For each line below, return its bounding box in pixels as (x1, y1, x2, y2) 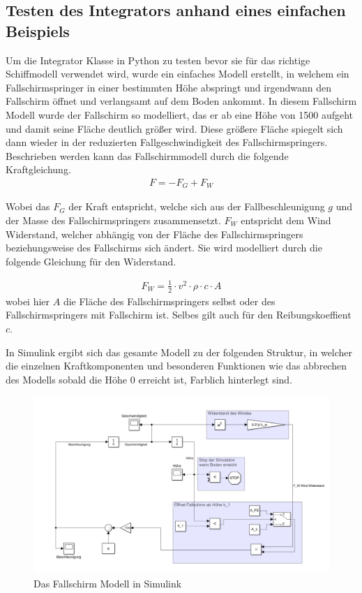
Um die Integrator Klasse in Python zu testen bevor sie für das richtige (6, 52, 310, 67)
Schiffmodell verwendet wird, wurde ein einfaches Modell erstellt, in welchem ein (6, 66, 349, 81)
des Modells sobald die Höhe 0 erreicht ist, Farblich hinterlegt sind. (6, 372, 293, 386)
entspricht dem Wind (241, 213, 331, 228)
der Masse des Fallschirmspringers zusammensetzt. (6, 213, 221, 228)
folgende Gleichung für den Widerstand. (6, 254, 176, 268)
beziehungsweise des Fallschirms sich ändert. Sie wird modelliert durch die (6, 240, 322, 255)
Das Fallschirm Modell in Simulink (33, 576, 182, 590)
